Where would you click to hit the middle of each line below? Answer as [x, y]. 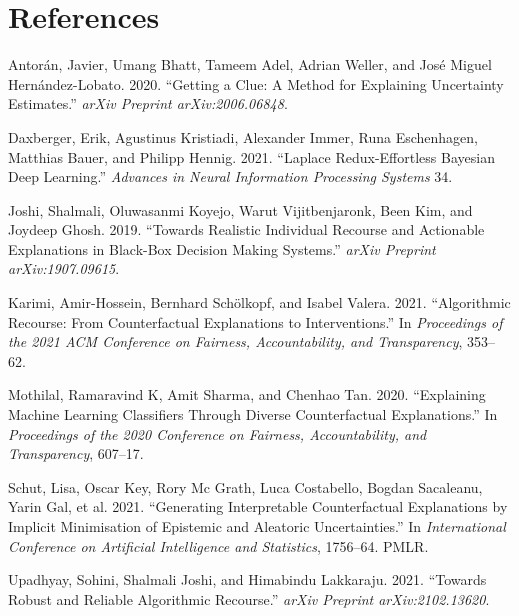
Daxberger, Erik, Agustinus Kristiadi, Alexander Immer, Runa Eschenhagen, [243, 136]
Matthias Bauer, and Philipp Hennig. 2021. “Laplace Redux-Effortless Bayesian [251, 156]
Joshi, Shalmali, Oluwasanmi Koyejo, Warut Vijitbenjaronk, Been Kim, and [240, 209]
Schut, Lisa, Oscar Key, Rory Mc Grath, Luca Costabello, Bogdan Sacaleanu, [245, 486]
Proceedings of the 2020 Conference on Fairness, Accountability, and [217, 433]
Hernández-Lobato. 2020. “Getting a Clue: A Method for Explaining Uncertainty [256, 83]
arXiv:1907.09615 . [64, 268]
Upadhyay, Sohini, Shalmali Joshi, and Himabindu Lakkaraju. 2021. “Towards [247, 579]
